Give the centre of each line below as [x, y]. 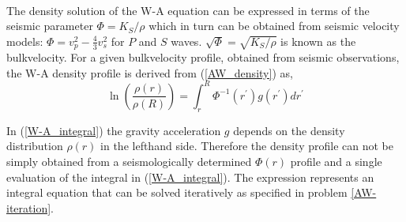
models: [25, 41]
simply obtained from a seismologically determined [129, 161]
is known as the [318, 41]
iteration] [29, 207]
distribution [35, 146]
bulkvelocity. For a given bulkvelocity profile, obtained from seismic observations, [203, 57]
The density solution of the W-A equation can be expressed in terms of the [188, 10]
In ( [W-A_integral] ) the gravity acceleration [114, 130]
